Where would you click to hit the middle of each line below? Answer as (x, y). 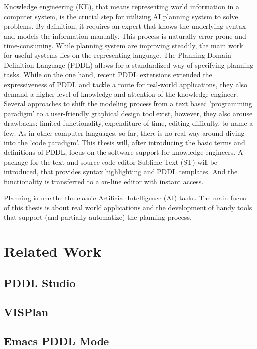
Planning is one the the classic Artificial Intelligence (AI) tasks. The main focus (125, 198)
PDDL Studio (40, 282)
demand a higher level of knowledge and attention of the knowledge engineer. (121, 94)
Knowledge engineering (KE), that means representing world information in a (122, 6)
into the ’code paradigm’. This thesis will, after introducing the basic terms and (125, 142)
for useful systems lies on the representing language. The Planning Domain (118, 55)
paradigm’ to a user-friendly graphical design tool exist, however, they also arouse (128, 113)
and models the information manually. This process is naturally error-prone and (125, 35)
